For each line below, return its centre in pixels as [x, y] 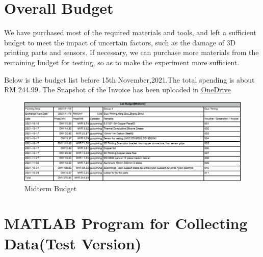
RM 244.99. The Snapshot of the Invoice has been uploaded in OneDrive [117, 89]
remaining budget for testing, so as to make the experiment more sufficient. [122, 62]
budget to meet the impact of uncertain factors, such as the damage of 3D [120, 42]
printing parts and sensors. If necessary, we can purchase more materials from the [131, 52]
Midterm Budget [51, 188]
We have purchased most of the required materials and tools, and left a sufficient [130, 32]
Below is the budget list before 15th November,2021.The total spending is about [129, 79]
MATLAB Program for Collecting [126, 223]
